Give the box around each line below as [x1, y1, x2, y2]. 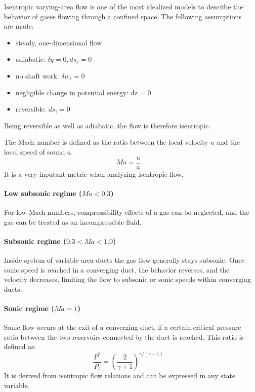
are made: [4, 21, 34, 31]
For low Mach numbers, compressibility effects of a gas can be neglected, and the [4, 206, 249, 217]
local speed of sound [4, 146, 65, 157]
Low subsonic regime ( [4, 188, 82, 198]
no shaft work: [15, 70, 59, 80]
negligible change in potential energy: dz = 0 [15, 87, 151, 97]
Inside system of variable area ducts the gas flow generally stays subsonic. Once [4, 254, 245, 265]
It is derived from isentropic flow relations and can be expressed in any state [4, 370, 236, 381]
